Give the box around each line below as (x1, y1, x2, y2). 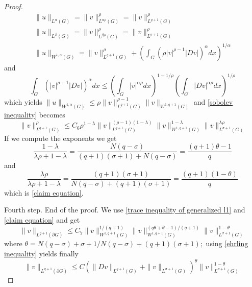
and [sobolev (193, 97, 233, 107)
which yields (4, 97, 42, 107)
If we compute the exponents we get (4, 132, 117, 143)
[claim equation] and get (4, 214, 80, 225)
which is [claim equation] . (4, 187, 84, 198)
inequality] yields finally (4, 248, 79, 258)
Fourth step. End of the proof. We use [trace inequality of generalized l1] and (4, 204, 245, 215)
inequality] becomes (4, 109, 65, 120)
